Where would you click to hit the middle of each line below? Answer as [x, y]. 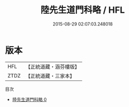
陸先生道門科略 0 [29, 99]
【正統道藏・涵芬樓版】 [53, 67]
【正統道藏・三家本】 [50, 76]
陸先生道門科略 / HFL [83, 10]
